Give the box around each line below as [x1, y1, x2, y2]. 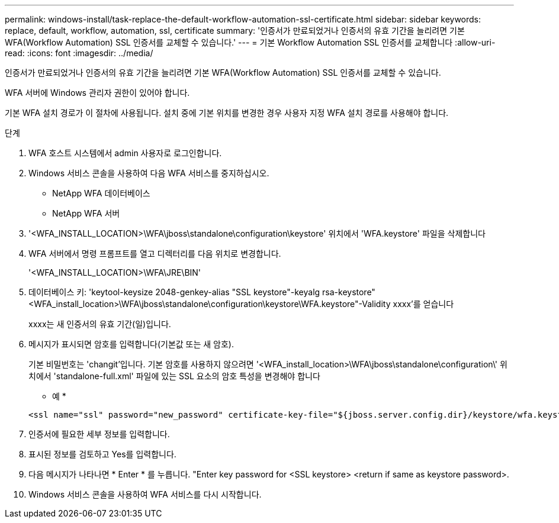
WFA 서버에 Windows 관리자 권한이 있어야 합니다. [5, 88, 190, 98]
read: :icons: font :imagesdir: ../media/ [5, 48, 153, 58]
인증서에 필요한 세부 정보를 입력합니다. [28, 429, 170, 439]
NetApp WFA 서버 [52, 208, 120, 218]
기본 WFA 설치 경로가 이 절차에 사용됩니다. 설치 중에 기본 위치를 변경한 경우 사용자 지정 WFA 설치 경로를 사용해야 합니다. [5, 108, 449, 118]
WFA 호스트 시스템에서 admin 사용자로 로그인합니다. [28, 148, 222, 158]
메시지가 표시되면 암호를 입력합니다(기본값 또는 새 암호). [28, 339, 234, 349]
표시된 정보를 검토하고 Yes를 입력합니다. [28, 449, 176, 459]
